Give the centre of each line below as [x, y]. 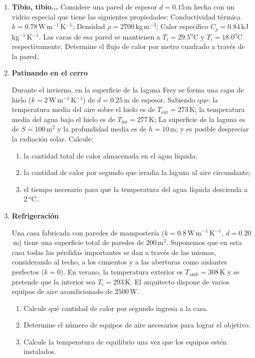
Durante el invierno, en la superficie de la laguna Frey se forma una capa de [128, 90]
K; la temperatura [217, 109]
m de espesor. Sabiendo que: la [171, 99]
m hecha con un [210, 6]
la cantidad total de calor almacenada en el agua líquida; [111, 155]
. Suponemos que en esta [204, 242]
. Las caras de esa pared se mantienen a [100, 36]
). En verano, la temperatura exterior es [122, 271]
